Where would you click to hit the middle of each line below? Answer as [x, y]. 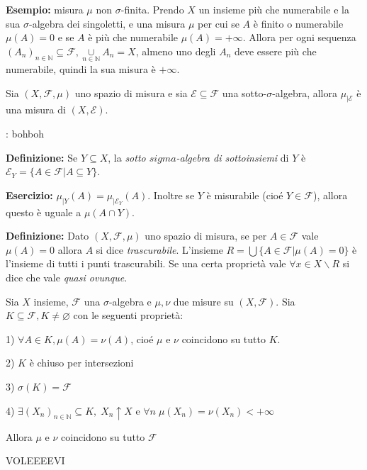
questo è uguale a [44, 212]
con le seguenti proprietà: [128, 315]
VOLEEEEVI [35, 460]
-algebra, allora [305, 93]
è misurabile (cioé [245, 195]
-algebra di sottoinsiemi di [232, 157]
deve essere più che [275, 51]
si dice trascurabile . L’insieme [159, 249]
